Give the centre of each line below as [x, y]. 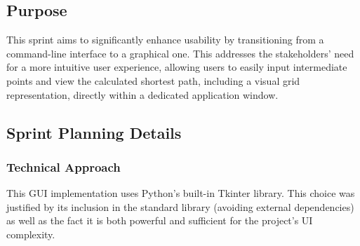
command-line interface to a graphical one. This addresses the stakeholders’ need [180, 53]
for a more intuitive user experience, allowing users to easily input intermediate [177, 67]
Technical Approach [64, 166]
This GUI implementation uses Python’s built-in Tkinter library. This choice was [181, 193]
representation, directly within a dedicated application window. [142, 94]
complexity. [31, 234]
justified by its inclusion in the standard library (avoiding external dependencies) [180, 206]
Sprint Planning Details [94, 132]
